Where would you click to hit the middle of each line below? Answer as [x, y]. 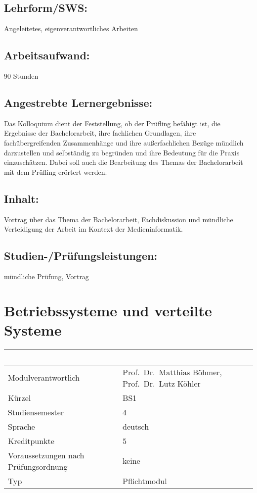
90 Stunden [21, 76]
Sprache [21, 426]
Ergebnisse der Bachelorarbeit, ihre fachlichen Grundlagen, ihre [100, 133]
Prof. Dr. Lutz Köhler [162, 383]
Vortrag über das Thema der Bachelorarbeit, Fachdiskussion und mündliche [119, 219]
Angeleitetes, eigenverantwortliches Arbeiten [71, 28]
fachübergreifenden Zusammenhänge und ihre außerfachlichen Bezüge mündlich [124, 142]
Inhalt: [21, 198]
